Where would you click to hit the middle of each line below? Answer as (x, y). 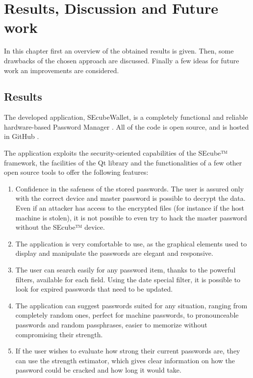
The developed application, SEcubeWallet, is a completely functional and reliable (126, 117)
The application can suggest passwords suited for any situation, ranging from (131, 305)
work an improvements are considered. (62, 70)
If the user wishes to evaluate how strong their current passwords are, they (128, 351)
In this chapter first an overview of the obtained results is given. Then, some (119, 51)
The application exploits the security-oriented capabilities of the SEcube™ (116, 153)
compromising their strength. (59, 334)
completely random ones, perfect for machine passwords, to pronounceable (127, 315)
